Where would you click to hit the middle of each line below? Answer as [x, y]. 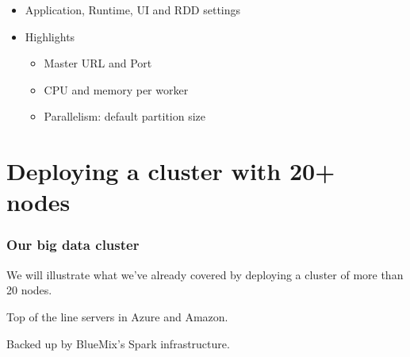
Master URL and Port [98, 63]
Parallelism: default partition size [125, 116]
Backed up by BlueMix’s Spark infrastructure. [118, 343]
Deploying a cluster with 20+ [171, 171]
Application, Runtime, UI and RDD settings [133, 10]
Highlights [50, 36]
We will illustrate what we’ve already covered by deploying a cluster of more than [205, 274]
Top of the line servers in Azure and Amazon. [117, 316]
